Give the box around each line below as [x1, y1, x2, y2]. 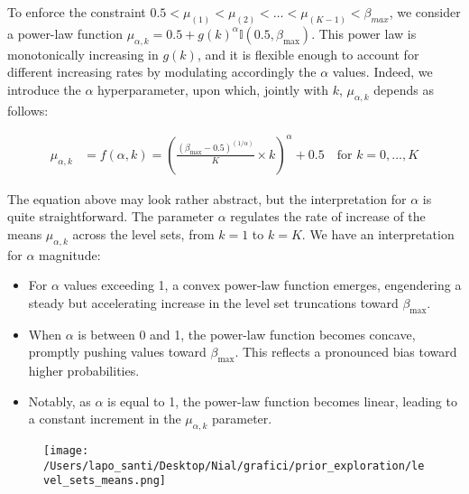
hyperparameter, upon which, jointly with [97, 79, 329, 98]
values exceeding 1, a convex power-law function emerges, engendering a [63, 275, 462, 294]
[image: [43, 444, 89, 458]
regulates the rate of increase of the [230, 207, 426, 226]
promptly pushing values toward [28, 342, 207, 361]
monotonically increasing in [7, 44, 159, 63]
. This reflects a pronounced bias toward [234, 342, 457, 361]
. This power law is [311, 23, 417, 42]
